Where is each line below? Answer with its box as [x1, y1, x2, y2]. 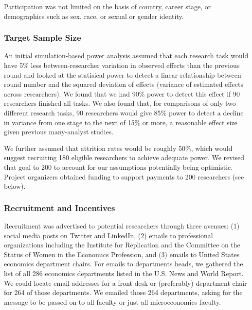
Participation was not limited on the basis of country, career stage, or [4, 1, 211, 11]
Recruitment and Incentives [4, 201, 115, 213]
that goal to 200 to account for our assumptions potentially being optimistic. [4, 162, 233, 172]
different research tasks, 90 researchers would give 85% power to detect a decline [4, 107, 244, 117]
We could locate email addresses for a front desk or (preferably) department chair [4, 277, 247, 288]
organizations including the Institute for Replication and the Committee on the [4, 240, 240, 250]
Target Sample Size [4, 32, 81, 44]
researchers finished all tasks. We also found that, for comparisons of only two [4, 98, 236, 108]
